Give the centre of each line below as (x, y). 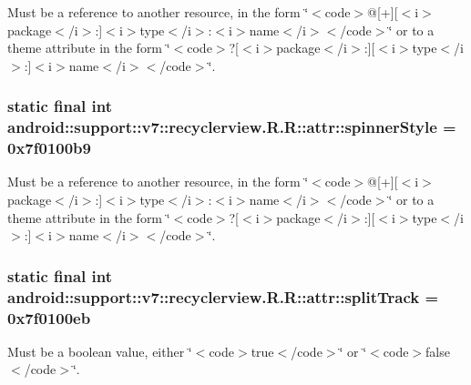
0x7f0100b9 (49, 148)
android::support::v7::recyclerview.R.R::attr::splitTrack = (223, 296)
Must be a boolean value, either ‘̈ (100, 351)
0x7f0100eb (49, 317)
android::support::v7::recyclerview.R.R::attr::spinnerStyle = (232, 127)
